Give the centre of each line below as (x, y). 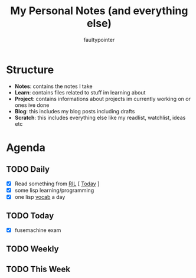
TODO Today (30, 216)
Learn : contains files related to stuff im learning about (80, 92)
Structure (30, 70)
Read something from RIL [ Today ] (57, 184)
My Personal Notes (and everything (99, 11)
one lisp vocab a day (40, 197)
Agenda (26, 147)
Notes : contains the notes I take (53, 86)
